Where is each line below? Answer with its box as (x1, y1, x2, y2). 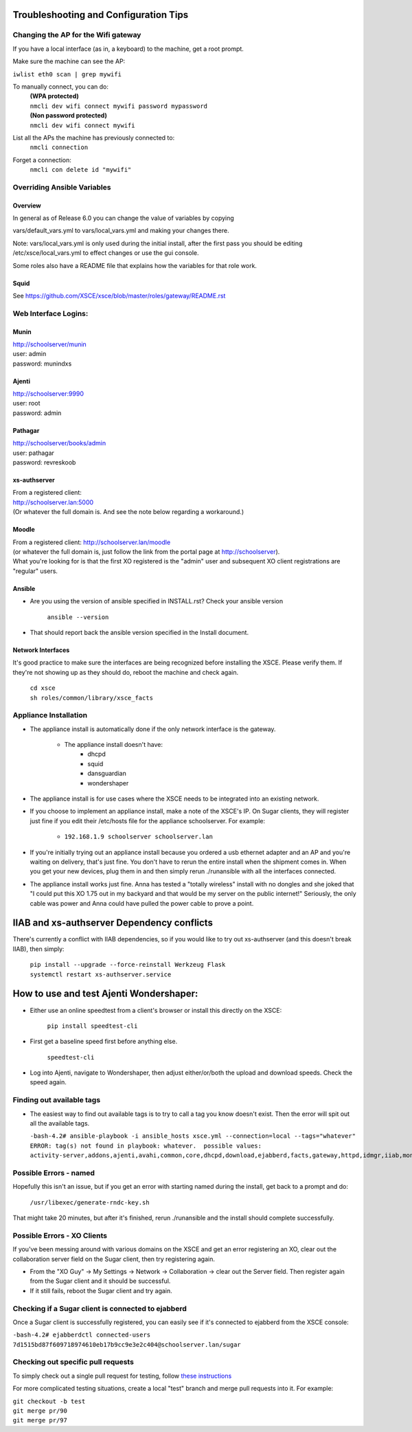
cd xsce (30, 684, 56, 692)
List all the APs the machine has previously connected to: (12, 133, 175, 142)
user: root (12, 399, 41, 407)
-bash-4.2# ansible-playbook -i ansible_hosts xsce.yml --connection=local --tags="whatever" (30, 1132, 356, 1140)
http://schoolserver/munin (12, 340, 87, 348)
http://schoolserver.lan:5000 (12, 498, 94, 506)
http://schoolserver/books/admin (12, 439, 106, 447)
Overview (12, 201, 41, 210)
